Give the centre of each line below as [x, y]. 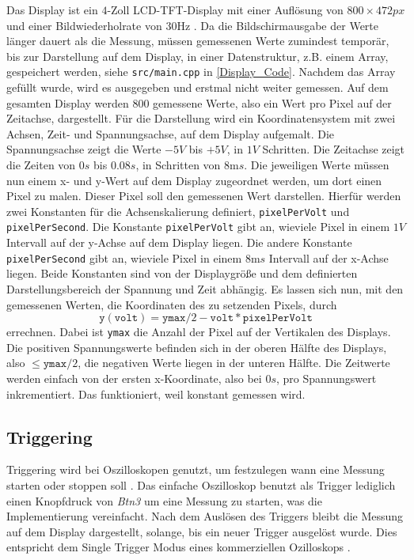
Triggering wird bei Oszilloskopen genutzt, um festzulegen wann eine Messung [196, 469]
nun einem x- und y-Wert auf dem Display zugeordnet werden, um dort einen [194, 180]
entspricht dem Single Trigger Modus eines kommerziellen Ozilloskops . [179, 547]
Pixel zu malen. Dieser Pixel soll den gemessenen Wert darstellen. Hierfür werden [204, 196]
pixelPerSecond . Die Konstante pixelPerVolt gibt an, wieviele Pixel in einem [198, 227]
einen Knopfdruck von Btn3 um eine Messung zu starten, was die [164, 500]
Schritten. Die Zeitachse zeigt [334, 149]
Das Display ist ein [52, 9]
